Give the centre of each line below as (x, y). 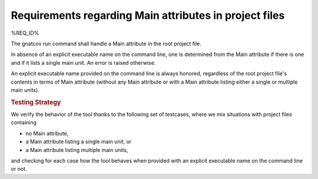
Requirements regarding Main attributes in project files (148, 15)
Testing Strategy (36, 102)
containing (24, 122)
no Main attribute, (47, 133)
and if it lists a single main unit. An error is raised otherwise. (83, 62)
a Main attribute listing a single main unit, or (79, 142)
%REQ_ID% (25, 33)
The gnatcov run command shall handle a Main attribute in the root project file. (106, 44)
